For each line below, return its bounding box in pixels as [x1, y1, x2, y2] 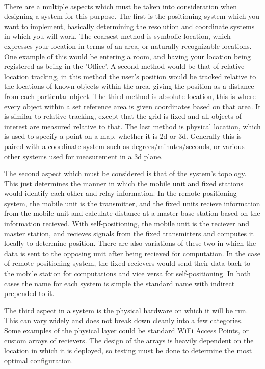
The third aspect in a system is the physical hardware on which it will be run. [4, 305, 248, 315]
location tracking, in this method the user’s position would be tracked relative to [4, 70, 256, 81]
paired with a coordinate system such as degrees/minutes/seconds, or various [4, 140, 245, 151]
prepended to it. [4, 288, 55, 299]
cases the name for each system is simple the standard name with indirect [4, 278, 235, 288]
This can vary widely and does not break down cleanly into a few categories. [4, 315, 243, 326]
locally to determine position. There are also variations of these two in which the [4, 238, 256, 249]
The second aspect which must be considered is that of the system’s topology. [4, 168, 247, 179]
